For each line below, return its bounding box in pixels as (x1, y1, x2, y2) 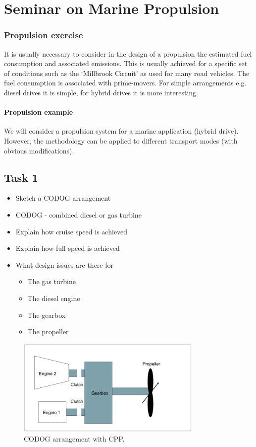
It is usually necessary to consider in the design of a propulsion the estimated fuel (4, 48, 252, 59)
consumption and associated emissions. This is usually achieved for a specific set (4, 58, 248, 69)
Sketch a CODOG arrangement (15, 193, 111, 203)
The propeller (27, 326, 69, 337)
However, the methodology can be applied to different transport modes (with (4, 135, 238, 146)
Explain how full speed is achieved (15, 243, 120, 253)
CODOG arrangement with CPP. (24, 434, 125, 444)
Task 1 (4, 169, 38, 185)
